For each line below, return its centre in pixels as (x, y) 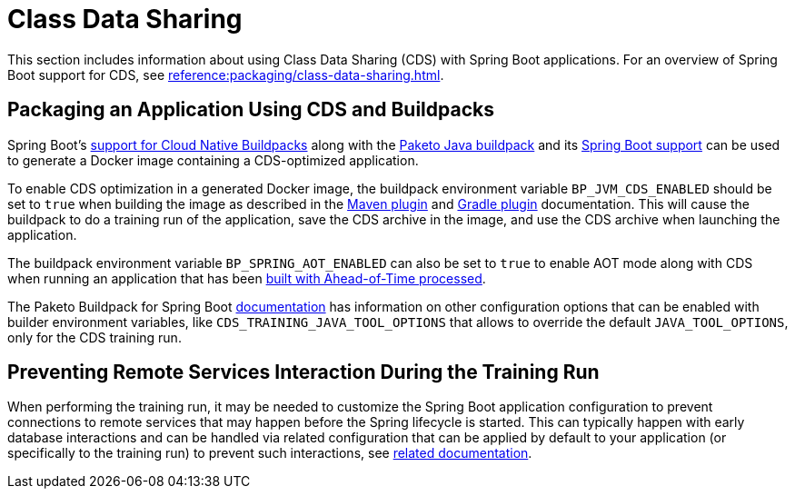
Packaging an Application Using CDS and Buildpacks (251, 110)
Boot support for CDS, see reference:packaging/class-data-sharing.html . (226, 74)
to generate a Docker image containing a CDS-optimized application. (213, 160)
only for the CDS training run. (94, 337)
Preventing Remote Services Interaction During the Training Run (303, 372)
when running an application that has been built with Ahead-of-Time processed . (247, 278)
